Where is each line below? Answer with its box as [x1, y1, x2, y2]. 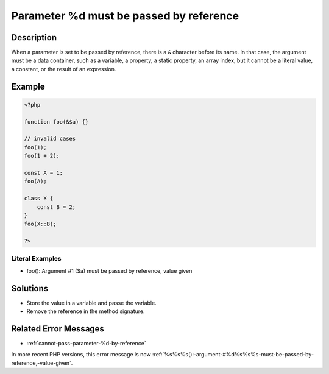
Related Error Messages [11, 323, 105, 334]
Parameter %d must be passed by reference [11, 9, 239, 23]
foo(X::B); [24, 221, 57, 228]
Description [11, 32, 57, 43]
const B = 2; [37, 203, 76, 210]
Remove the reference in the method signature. [26, 308, 146, 315]
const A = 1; [24, 169, 63, 176]
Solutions [11, 283, 49, 294]
